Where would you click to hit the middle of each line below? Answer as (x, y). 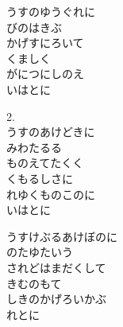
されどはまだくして (56, 267)
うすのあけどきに (51, 132)
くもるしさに (40, 178)
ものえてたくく (45, 163)
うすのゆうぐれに (51, 11)
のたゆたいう (40, 252)
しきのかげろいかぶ (56, 299)
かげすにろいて (45, 43)
